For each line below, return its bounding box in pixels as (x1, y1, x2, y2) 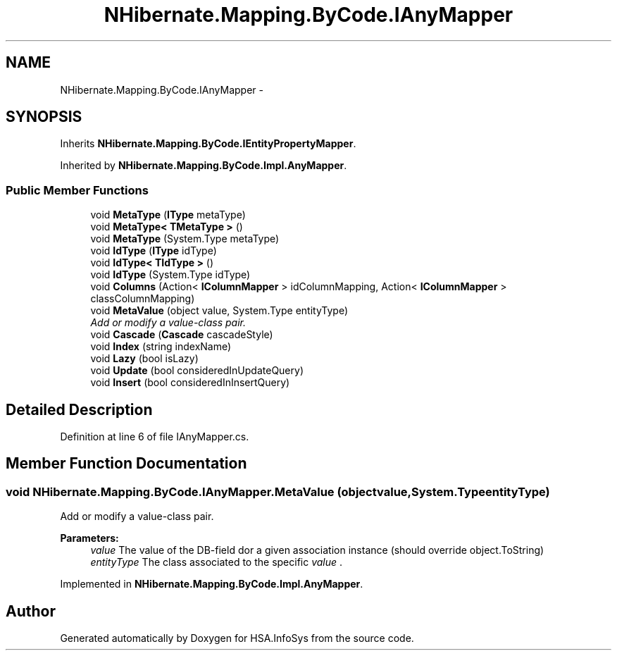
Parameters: (60, 532, 119, 545)
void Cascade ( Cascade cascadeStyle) (90, 328, 273, 341)
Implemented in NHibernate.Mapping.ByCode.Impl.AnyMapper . (60, 578, 363, 590)
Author (6, 602, 56, 620)
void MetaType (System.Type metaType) (90, 233, 280, 245)
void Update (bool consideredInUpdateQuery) (90, 364, 304, 377)
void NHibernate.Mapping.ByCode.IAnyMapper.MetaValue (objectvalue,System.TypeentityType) (6, 484, 550, 499)
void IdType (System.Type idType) (90, 268, 251, 281)
